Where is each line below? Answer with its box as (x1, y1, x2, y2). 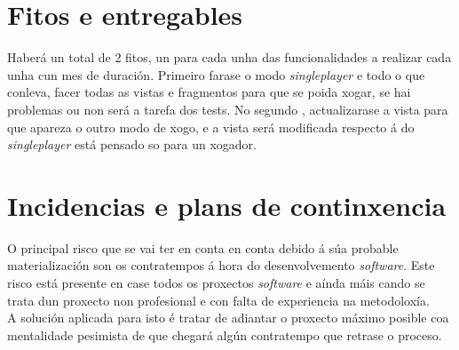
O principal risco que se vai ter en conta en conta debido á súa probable (7, 238, 399, 257)
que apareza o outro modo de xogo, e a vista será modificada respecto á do (7, 117, 415, 136)
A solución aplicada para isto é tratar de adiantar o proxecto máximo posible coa (7, 308, 449, 327)
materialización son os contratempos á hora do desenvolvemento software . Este (7, 256, 435, 274)
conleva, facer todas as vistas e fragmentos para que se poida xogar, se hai (7, 83, 411, 101)
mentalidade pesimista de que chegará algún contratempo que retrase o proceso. (7, 325, 442, 344)
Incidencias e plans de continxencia (7, 187, 447, 223)
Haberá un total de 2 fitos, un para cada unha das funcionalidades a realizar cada (7, 48, 452, 67)
